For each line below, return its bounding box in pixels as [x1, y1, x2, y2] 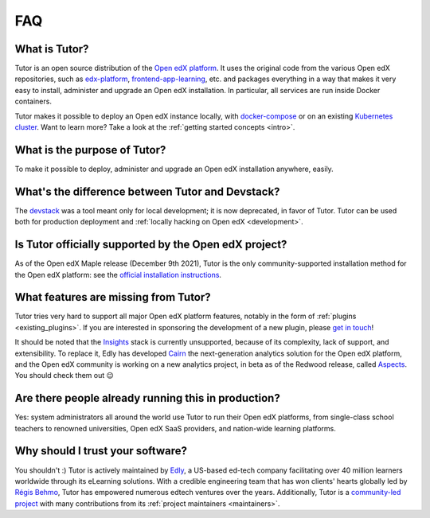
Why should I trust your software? [14, 444, 187, 458]
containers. [14, 96, 52, 107]
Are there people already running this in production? [14, 391, 280, 405]
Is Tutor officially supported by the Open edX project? [14, 238, 287, 251]
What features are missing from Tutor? [14, 290, 211, 304]
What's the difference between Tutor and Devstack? [14, 185, 280, 198]
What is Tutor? [14, 42, 89, 56]
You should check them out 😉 [14, 371, 115, 380]
